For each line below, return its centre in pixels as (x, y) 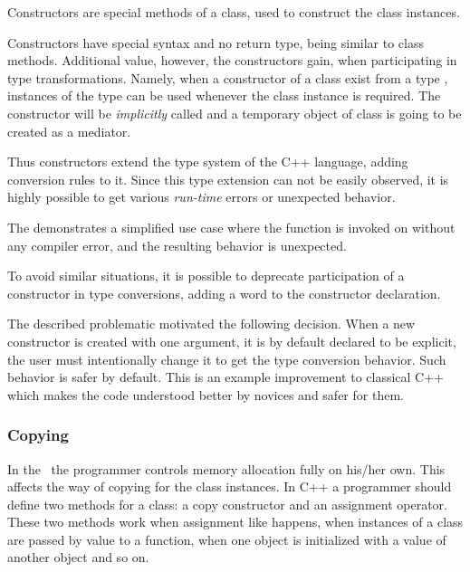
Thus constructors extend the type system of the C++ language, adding (208, 162)
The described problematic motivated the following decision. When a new (211, 324)
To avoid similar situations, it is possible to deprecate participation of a (206, 276)
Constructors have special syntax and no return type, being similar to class (216, 42)
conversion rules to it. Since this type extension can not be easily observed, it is (228, 179)
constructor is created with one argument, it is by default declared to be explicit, (232, 341)
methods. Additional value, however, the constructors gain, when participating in (232, 60)
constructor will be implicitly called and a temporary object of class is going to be (235, 113)
